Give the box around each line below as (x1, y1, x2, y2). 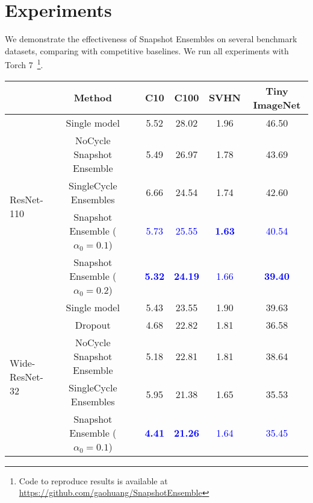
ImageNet (253, 97, 301, 112)
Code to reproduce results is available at (19, 474, 168, 487)
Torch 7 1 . (5, 57, 43, 71)
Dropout (75, 317, 111, 332)
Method (73, 90, 112, 105)
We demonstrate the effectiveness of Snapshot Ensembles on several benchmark (5, 33, 297, 45)
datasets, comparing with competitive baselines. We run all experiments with (5, 44, 289, 57)
